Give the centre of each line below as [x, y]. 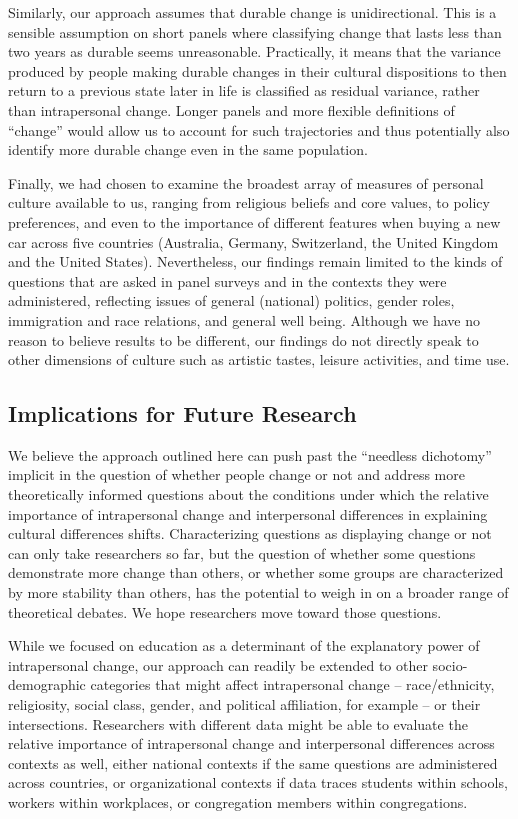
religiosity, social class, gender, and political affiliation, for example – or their [244, 704]
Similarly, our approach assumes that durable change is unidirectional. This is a [252, 12]
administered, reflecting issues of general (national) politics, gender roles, [231, 300]
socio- [450, 664]
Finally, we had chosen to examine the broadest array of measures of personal [246, 182]
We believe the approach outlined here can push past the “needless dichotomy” [250, 454]
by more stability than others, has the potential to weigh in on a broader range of [258, 592]
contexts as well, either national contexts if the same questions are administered [253, 762]
